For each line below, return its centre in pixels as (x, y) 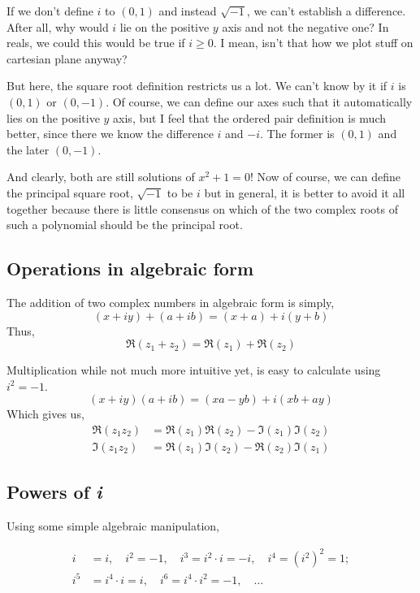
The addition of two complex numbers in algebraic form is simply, (171, 302)
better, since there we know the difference (110, 134)
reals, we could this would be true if (96, 43)
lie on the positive (165, 26)
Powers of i (54, 492)
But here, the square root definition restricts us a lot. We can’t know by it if (197, 86)
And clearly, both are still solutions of (101, 177)
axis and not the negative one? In (305, 26)
